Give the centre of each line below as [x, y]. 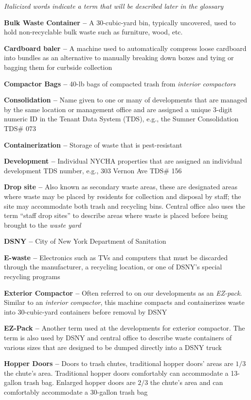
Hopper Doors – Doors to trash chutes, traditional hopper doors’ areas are [119, 363]
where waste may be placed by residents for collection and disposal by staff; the [123, 196]
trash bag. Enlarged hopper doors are [80, 382]
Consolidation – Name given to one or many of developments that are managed [126, 100]
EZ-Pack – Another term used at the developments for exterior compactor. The [125, 328]
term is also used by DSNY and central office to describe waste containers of [118, 338]
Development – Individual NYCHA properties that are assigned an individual [123, 161]
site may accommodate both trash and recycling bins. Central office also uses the [125, 206]
